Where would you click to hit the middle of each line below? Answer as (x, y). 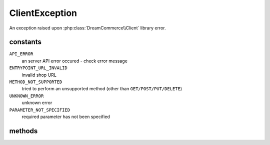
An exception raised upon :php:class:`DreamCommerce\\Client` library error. (87, 28)
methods (23, 131)
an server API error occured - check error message (74, 61)
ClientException (43, 13)
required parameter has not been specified (66, 117)
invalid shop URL (39, 75)
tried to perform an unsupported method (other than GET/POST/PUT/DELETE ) (102, 89)
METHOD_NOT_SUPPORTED (36, 82)
